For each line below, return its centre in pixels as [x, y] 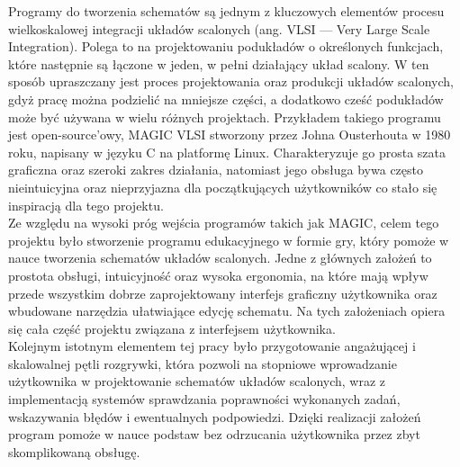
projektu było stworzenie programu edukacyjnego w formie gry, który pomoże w [229, 240]
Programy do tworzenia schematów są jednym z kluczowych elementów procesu [226, 11]
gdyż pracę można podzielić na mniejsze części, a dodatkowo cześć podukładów [226, 99]
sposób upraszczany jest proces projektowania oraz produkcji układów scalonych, [231, 81]
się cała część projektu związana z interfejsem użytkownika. [172, 328]
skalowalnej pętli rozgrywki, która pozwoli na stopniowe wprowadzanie [203, 363]
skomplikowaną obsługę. [74, 451]
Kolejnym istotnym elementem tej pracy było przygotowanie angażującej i [212, 346]
